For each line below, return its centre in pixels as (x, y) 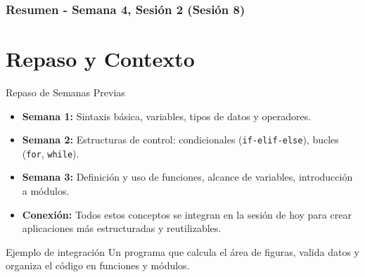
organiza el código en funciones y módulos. (98, 265)
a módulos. (46, 191)
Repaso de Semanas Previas (65, 92)
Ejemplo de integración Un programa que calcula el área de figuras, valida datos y (182, 251)
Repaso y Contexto (100, 59)
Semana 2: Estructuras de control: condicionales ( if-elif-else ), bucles (180, 140)
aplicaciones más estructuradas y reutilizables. (122, 228)
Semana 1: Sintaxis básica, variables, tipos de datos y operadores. (167, 116)
